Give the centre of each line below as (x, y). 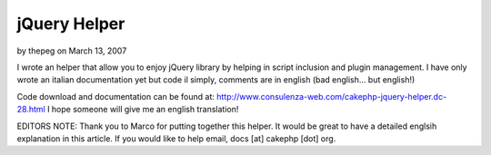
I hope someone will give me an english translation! (143, 110)
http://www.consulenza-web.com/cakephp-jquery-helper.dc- (332, 96)
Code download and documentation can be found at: (116, 96)
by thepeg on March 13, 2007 (72, 51)
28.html (31, 110)
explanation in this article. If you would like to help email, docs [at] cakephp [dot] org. (176, 138)
